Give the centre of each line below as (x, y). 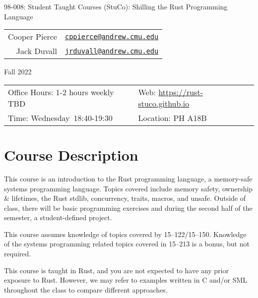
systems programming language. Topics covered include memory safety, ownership (129, 188)
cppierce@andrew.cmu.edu (112, 36)
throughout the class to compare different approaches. (86, 289)
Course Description (71, 154)
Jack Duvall (36, 51)
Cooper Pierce (32, 37)
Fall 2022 (18, 72)
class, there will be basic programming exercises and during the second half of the (128, 208)
